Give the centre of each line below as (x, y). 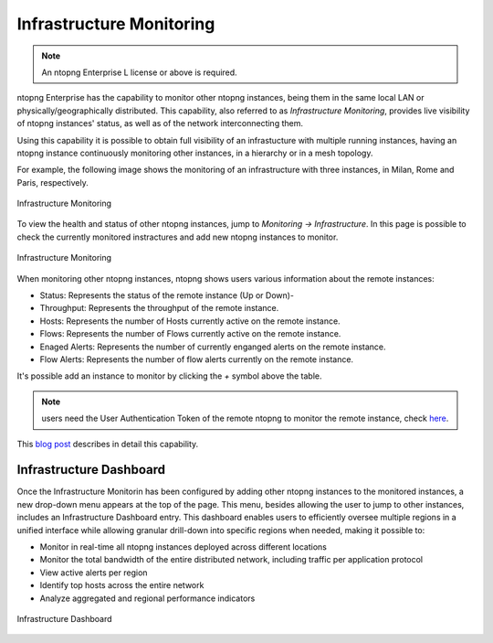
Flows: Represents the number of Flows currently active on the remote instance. (190, 334)
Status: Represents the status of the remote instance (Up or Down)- (167, 295)
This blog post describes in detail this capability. (108, 444)
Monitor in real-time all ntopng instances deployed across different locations (184, 547)
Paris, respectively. (52, 182)
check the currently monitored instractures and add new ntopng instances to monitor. (178, 237)
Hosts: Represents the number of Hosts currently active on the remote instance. (190, 321)
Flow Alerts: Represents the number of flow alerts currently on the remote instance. (197, 359)
